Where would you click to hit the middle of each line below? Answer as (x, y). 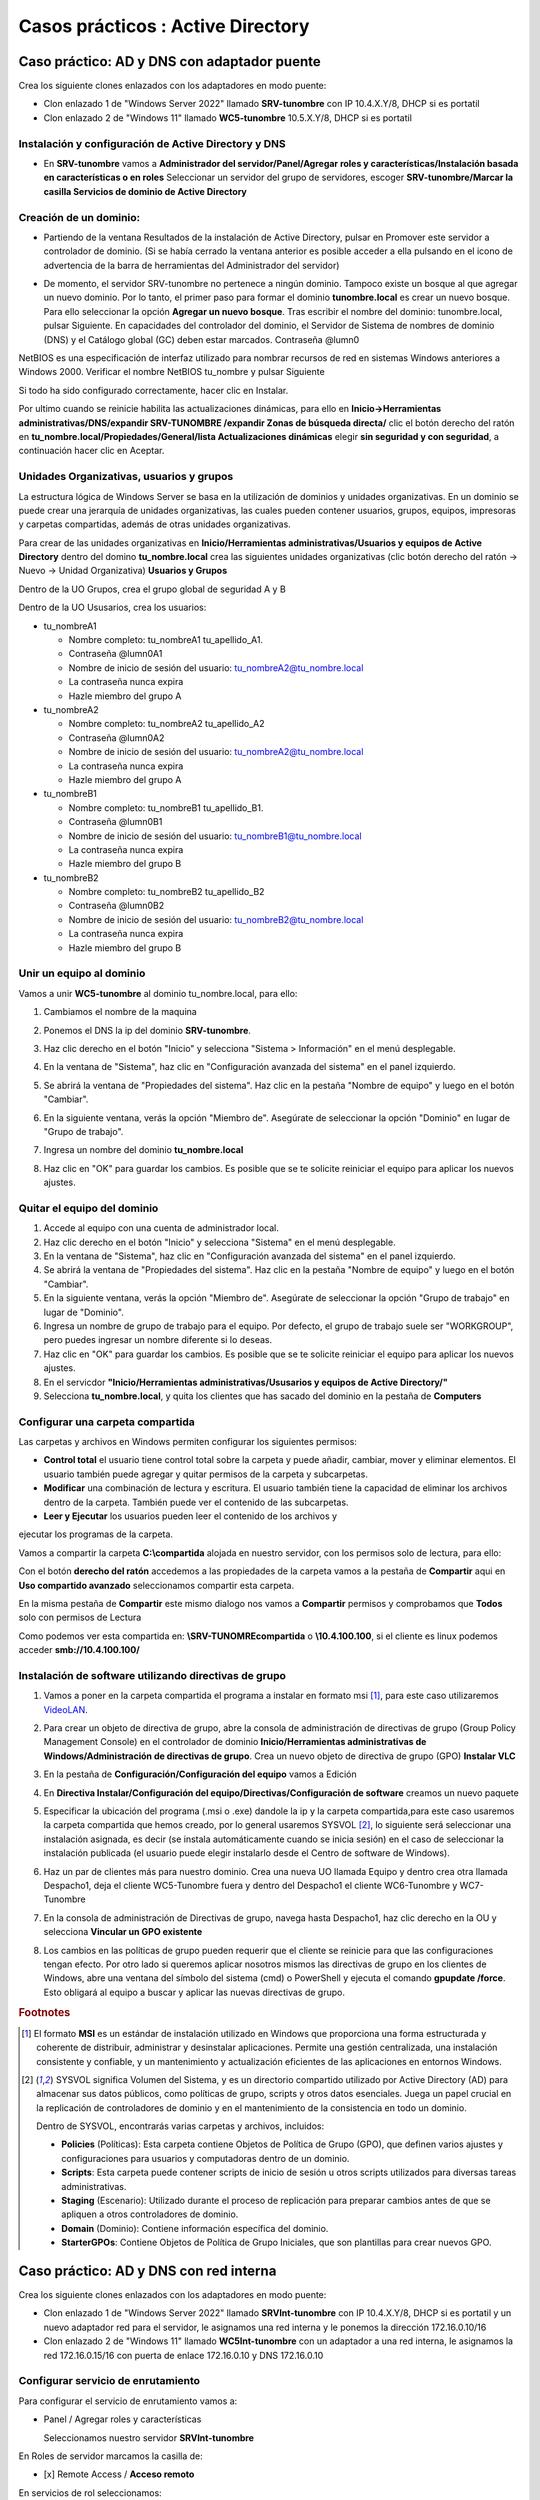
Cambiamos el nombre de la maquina (120, 1012)
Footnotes (44, 2013)
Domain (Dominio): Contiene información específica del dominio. (195, 2228)
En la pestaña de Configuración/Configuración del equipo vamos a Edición (200, 1774)
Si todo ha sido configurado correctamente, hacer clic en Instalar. (153, 390)
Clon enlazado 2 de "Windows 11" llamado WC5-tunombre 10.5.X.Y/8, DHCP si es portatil (227, 117)
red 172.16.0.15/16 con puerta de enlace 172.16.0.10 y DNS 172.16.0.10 (183, 2355)
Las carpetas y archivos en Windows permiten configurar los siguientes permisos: (187, 1442)
